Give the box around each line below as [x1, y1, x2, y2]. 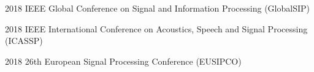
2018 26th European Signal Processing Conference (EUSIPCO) [5, 54, 242, 67]
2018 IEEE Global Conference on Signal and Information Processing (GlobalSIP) [5, 2, 310, 14]
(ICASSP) [5, 34, 43, 47]
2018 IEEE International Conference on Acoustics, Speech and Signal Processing [5, 22, 308, 35]
